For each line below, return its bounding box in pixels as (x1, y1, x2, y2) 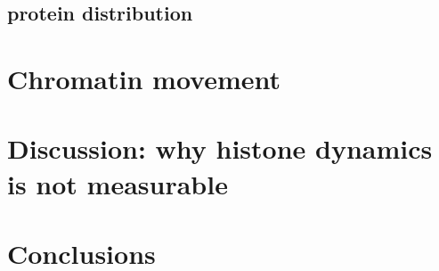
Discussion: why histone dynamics (7, 130, 433, 167)
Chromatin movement (7, 60, 281, 96)
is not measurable (7, 165, 228, 201)
